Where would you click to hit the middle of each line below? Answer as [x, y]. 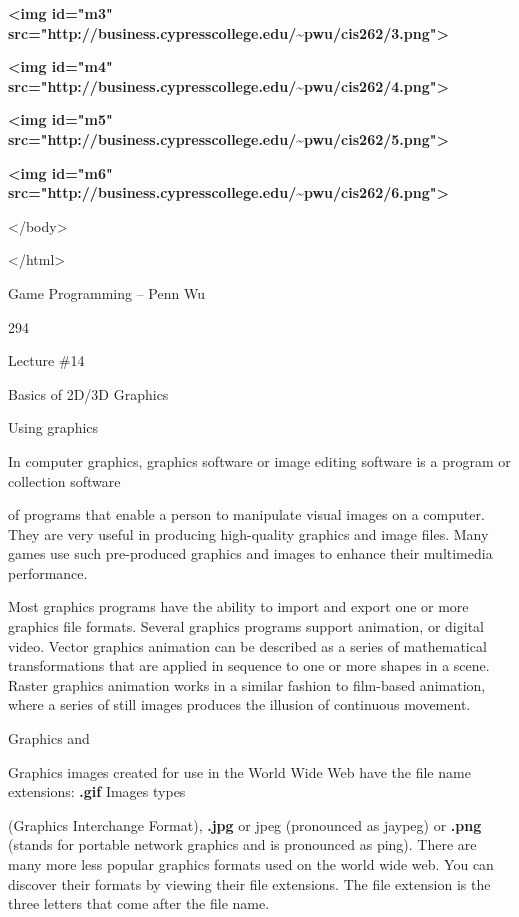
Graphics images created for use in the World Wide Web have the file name [239, 771]
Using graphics [53, 427]
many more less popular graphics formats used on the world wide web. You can [251, 864]
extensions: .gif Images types [97, 791]
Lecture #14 [46, 360]
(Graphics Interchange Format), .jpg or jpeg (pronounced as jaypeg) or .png [245, 824]
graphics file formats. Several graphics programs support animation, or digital [246, 626]
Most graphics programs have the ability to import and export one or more [238, 606]
